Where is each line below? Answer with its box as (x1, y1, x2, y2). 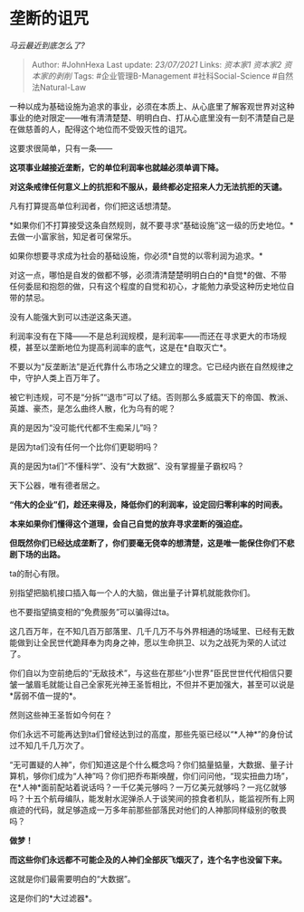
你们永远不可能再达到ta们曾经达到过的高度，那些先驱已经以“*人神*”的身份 (9, 728, 285, 739)
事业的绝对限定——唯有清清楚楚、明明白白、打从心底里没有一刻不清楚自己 (9, 112, 287, 123)
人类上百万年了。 (40, 372, 105, 383)
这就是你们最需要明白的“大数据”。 (9, 873, 136, 884)
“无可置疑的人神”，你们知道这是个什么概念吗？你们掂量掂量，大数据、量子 (9, 759, 287, 770)
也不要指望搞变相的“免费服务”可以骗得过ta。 (9, 606, 175, 617)
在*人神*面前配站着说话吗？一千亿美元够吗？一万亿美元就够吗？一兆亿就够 (9, 782, 288, 793)
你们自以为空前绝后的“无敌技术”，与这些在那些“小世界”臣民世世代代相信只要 (9, 667, 293, 679)
